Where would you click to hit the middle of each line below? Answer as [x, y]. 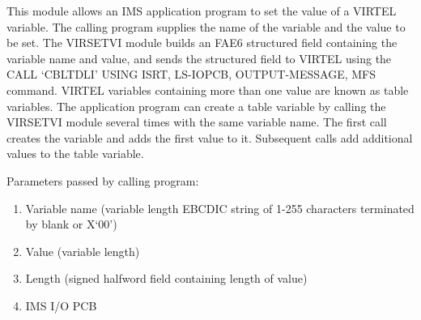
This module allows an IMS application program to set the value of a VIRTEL [202, 11]
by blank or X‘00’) [71, 224]
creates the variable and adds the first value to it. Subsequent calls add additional [210, 137]
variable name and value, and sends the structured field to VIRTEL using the [199, 58]
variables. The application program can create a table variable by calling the [196, 106]
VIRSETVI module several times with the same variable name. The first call [197, 122]
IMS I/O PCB [61, 305]
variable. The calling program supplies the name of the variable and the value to [206, 26]
